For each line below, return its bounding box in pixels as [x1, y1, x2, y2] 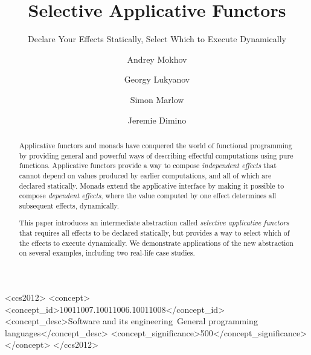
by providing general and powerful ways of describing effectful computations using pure [19, 150, 293, 160]
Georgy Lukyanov [124, 73, 190, 86]
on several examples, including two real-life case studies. [19, 248, 195, 258]
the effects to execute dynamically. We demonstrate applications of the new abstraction [19, 237, 293, 248]
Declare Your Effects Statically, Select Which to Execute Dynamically [28, 33, 286, 45]
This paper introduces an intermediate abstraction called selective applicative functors [19, 218, 289, 228]
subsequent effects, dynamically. [19, 200, 120, 210]
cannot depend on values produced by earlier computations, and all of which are [19, 170, 272, 180]
